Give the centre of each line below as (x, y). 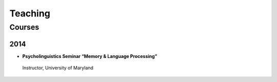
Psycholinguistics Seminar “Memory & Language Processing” (90, 56)
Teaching (30, 13)
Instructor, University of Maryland (58, 68)
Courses (24, 27)
